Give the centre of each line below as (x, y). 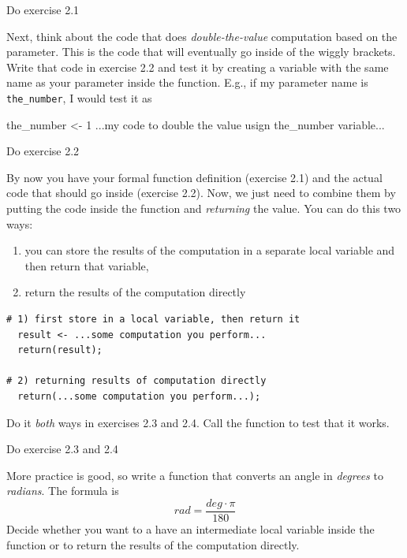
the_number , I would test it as (79, 97)
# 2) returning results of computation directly (136, 381)
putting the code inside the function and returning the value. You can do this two (204, 208)
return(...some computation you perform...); (139, 396)
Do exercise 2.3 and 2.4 (62, 449)
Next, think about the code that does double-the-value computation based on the (202, 36)
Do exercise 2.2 (43, 151)
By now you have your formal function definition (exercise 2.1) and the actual (194, 177)
